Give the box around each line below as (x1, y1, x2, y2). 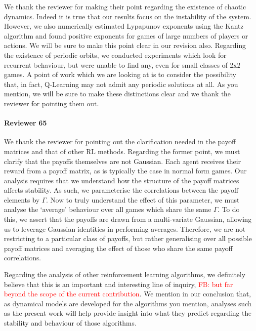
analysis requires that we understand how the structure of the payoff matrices (4, 175, 239, 185)
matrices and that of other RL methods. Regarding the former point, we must (4, 146, 240, 156)
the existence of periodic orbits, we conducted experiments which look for (4, 49, 226, 60)
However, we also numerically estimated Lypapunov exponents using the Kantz (4, 21, 244, 31)
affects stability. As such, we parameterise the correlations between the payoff (4, 185, 239, 195)
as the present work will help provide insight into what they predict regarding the (4, 308, 252, 318)
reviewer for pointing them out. (4, 98, 99, 108)
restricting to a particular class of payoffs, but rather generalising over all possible (4, 233, 252, 244)
